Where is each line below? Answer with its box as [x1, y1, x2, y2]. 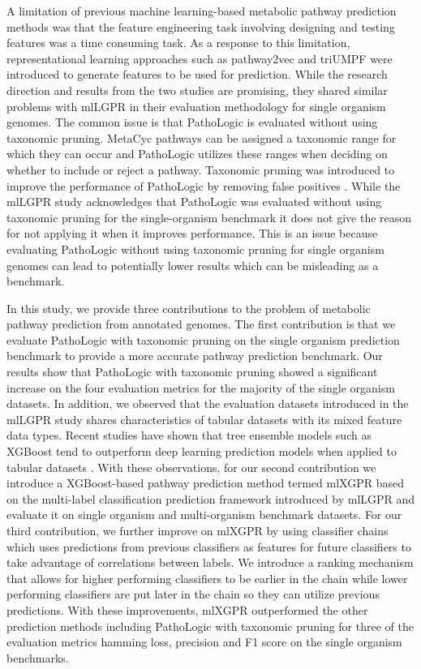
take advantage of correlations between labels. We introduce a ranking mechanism [6, 554, 414, 571]
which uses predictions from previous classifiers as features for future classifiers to [6, 538, 411, 555]
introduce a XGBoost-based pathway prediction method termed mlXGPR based [6, 474, 404, 491]
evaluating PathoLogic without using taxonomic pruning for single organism [6, 240, 384, 257]
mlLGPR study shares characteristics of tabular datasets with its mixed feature [6, 410, 402, 427]
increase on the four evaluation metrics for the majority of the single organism [6, 379, 395, 396]
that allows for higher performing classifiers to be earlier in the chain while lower [6, 569, 408, 586]
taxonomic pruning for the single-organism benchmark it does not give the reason [6, 208, 412, 225]
